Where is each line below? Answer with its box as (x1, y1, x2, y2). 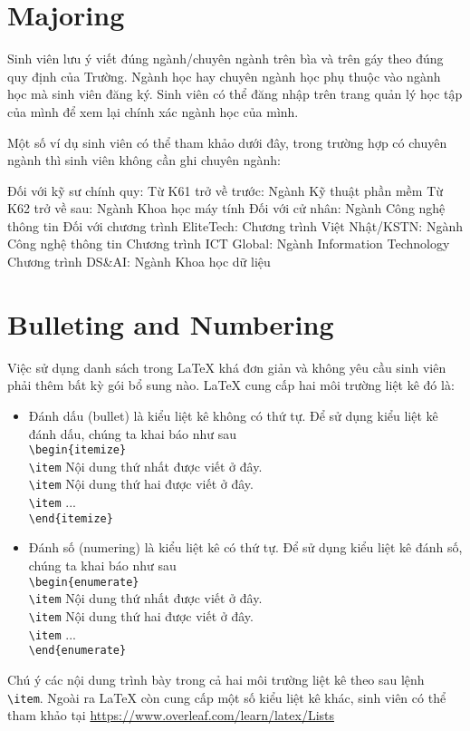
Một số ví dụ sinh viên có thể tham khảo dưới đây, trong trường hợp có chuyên (7, 132, 447, 151)
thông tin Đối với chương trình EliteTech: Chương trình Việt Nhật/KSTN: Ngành (7, 216, 463, 235)
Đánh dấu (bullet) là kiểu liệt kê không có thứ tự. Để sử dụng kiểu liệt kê (28, 405, 438, 424)
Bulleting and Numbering (7, 305, 334, 342)
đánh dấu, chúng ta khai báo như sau (28, 424, 236, 443)
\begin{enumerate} (28, 575, 139, 589)
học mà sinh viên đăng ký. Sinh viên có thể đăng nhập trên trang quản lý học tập (7, 84, 463, 103)
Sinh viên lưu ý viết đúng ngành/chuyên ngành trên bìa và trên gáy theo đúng (7, 49, 444, 68)
